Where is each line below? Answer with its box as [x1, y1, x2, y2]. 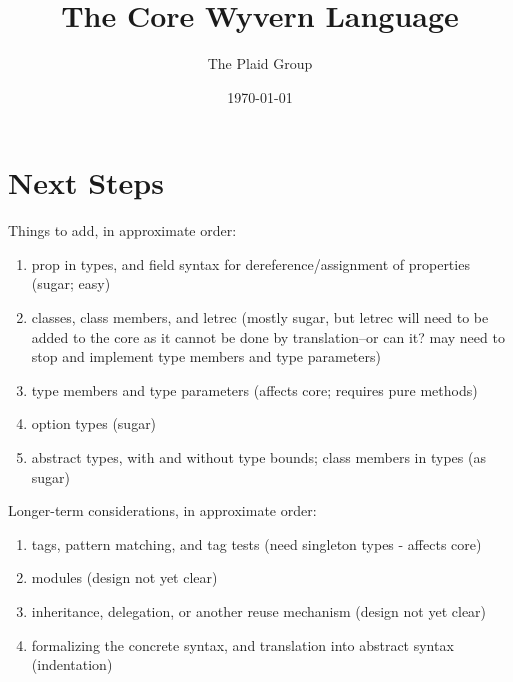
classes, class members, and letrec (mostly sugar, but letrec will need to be [31, 307, 489, 328]
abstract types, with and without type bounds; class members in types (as [31, 447, 486, 467]
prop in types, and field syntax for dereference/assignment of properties [31, 253, 470, 274]
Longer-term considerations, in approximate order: [8, 500, 317, 521]
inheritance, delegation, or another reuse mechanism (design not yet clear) [31, 600, 487, 621]
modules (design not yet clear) [31, 567, 218, 588]
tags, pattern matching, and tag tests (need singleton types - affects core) [31, 533, 482, 554]
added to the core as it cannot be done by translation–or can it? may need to [31, 326, 505, 347]
